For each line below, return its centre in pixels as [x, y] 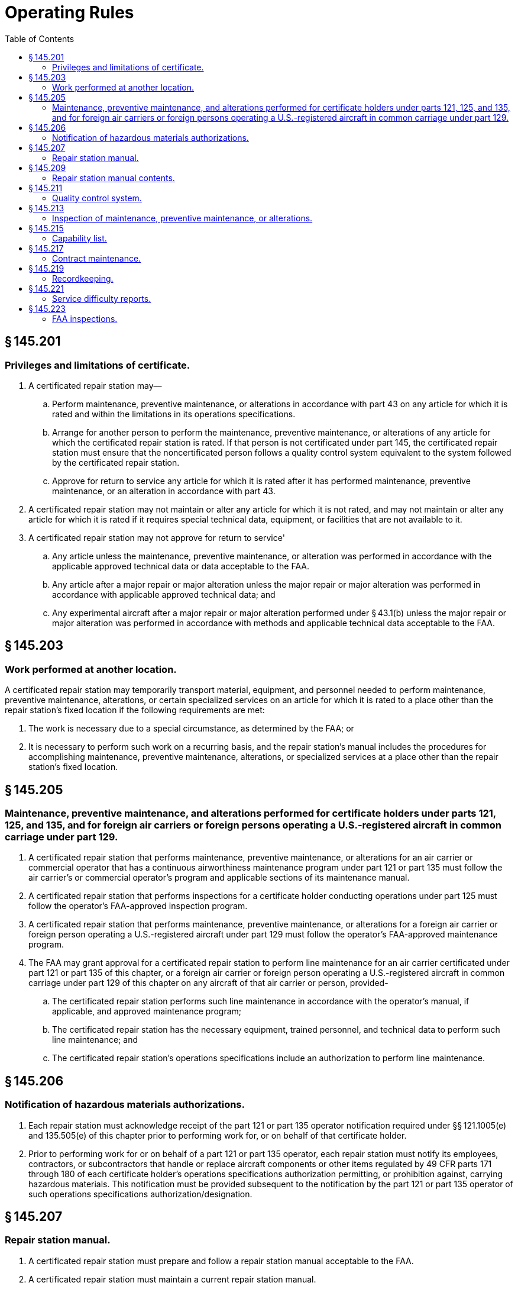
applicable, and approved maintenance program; [147, 1011]
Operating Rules [69, 12]
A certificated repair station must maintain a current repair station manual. [172, 1279]
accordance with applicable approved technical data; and [164, 594]
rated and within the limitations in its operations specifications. [174, 414]
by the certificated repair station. [116, 462]
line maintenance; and [95, 1040]
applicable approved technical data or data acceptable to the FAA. [181, 566]
